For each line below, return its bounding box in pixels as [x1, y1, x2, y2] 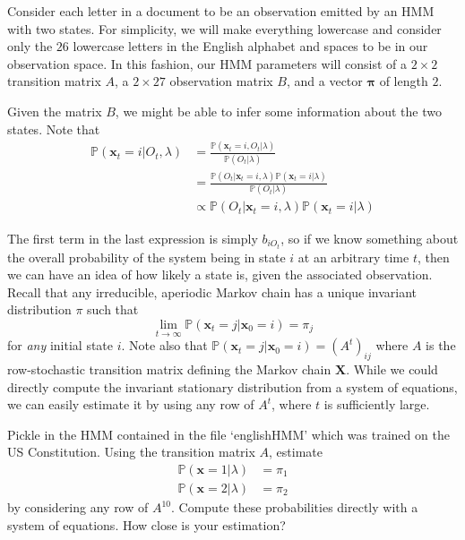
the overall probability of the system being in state [7, 247, 286, 266]
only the [7, 37, 53, 56]
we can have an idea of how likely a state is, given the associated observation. [7, 265, 433, 284]
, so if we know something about [280, 228, 459, 247]
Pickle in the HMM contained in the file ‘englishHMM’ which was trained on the [7, 424, 450, 443]
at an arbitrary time [297, 247, 409, 266]
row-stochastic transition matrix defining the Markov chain [7, 359, 332, 378]
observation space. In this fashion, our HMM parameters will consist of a [7, 54, 407, 73]
